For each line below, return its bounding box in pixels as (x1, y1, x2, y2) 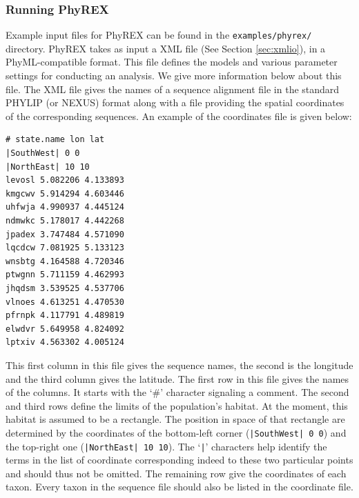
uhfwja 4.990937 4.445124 (6, 202, 124, 212)
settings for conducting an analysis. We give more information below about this (6, 68, 342, 83)
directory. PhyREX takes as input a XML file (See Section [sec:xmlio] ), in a (6, 41, 326, 55)
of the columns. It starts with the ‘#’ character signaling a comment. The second (6, 385, 349, 399)
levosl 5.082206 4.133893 (6, 175, 124, 186)
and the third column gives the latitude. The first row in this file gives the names (6, 371, 349, 386)
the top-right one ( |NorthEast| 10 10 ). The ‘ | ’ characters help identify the (6, 439, 327, 453)
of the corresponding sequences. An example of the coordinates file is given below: (6, 108, 352, 123)
